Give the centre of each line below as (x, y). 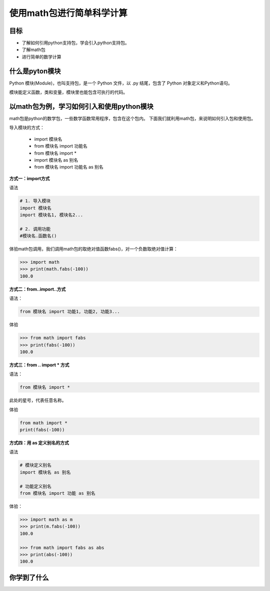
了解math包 (33, 50)
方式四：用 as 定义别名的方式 (39, 443)
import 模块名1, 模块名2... (51, 215)
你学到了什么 (29, 577)
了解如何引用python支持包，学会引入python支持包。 (75, 43)
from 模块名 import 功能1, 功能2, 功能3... (70, 312)
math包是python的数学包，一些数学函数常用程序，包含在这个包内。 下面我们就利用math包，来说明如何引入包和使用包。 (132, 119)
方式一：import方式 (29, 178)
